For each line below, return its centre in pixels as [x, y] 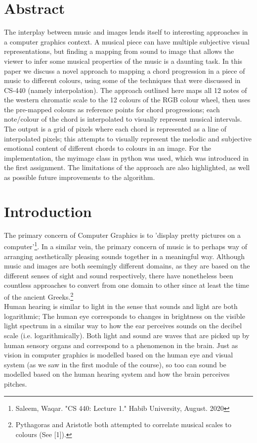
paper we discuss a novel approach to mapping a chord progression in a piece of [125, 70]
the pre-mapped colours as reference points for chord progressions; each [112, 109]
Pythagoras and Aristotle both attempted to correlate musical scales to [124, 424]
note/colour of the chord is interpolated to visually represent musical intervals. [123, 119]
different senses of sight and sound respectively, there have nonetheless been [119, 275]
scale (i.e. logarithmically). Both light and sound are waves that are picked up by [127, 335]
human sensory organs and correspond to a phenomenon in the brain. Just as [121, 345]
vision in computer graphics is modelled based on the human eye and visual [119, 355]
